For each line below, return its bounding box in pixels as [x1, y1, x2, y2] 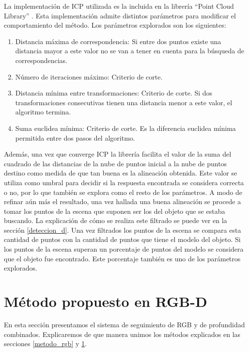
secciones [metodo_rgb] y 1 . [4, 338, 87, 349]
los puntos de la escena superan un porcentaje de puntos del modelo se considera [4, 244, 244, 254]
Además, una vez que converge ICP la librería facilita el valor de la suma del [4, 149, 232, 159]
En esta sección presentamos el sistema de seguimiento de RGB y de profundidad [4, 319, 245, 329]
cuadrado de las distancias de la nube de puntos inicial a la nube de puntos [4, 158, 227, 168]
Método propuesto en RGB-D [4, 291, 207, 311]
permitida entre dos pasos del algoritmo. [15, 132, 135, 143]
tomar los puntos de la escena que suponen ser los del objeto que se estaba [4, 206, 225, 216]
